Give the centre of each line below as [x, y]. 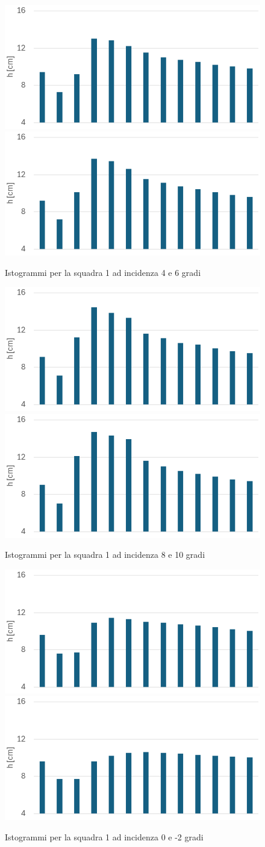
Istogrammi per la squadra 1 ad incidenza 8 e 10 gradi [105, 555]
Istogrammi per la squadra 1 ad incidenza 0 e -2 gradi [104, 836]
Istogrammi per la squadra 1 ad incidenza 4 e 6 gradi [103, 272]
